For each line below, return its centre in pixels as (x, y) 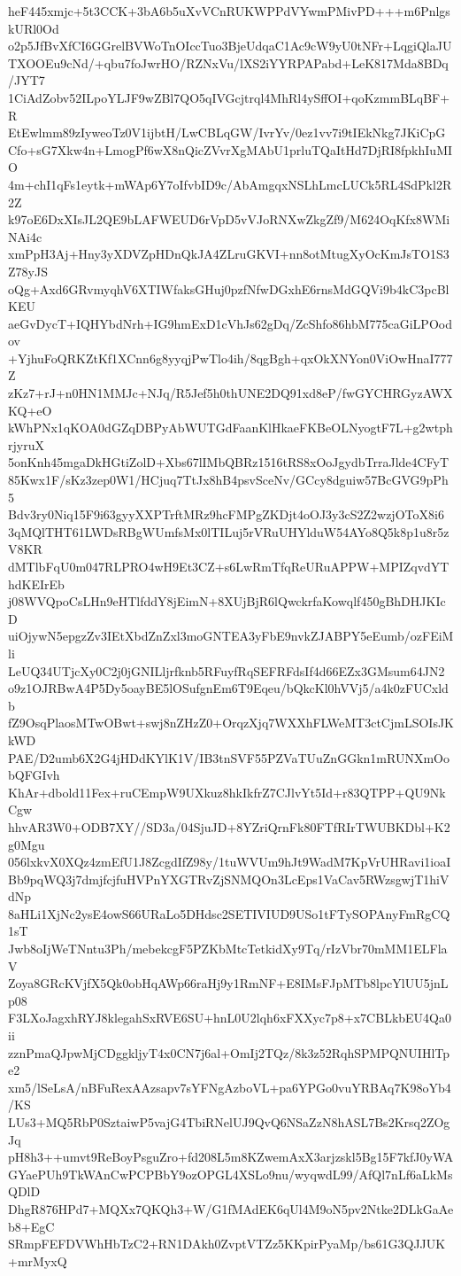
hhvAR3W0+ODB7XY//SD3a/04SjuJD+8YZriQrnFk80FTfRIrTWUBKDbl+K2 (229, 826)
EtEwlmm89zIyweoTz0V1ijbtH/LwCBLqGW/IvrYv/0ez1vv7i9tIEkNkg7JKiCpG (227, 132)
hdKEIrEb (36, 584)
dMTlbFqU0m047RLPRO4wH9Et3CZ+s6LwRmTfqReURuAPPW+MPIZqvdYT (229, 566)
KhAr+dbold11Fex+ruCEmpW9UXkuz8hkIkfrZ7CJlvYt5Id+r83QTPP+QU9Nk (227, 792)
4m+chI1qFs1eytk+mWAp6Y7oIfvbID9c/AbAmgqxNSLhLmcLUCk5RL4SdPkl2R (230, 184)
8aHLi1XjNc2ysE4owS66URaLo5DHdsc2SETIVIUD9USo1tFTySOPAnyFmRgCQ (229, 913)
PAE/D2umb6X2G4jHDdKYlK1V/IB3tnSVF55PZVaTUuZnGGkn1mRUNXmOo (229, 757)
